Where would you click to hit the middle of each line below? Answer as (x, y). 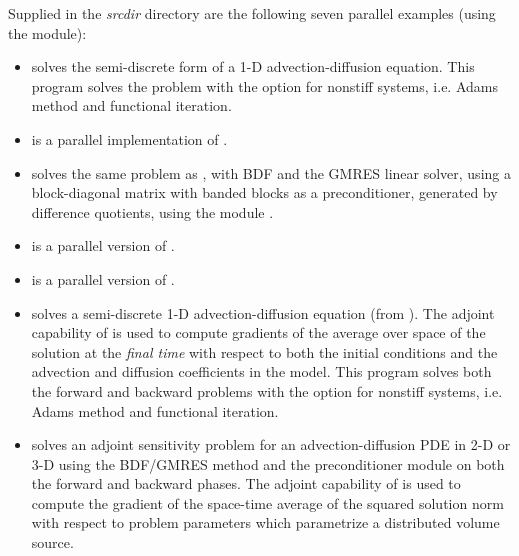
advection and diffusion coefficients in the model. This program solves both (261, 371)
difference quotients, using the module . (152, 211)
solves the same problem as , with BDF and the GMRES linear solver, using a (271, 172)
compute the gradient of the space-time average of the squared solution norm (267, 502)
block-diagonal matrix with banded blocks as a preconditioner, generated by (264, 192)
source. (52, 542)
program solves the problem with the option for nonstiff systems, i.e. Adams (264, 85)
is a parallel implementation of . (129, 138)
